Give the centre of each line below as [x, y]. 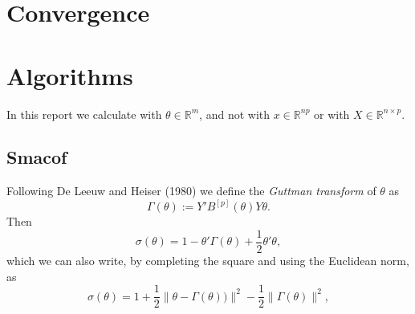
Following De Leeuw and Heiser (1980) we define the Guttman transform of [191, 191]
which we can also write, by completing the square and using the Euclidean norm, [208, 260]
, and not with [235, 114]
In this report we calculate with [84, 114]
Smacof [37, 157]
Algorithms [70, 75]
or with [332, 114]
